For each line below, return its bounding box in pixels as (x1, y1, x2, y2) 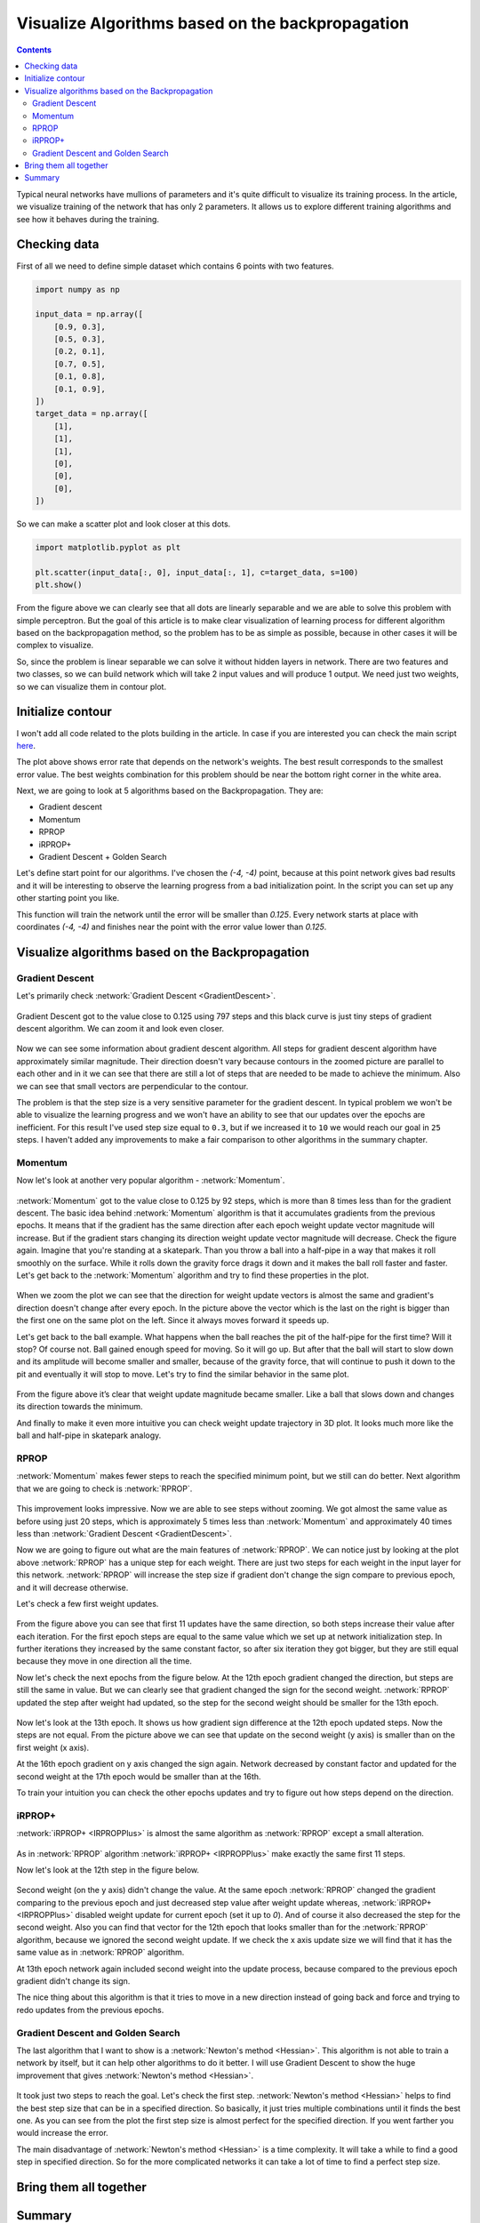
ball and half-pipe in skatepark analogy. (16, 1430, 162, 1441)
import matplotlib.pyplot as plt (35, 542, 181, 553)
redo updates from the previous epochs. (16, 2004, 164, 2015)
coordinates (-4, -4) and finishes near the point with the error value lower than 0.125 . (16, 921, 327, 932)
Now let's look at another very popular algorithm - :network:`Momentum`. (16, 1175, 285, 1186)
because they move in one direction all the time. (16, 1656, 193, 1666)
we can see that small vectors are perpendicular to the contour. (16, 1080, 249, 1091)
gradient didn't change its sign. (16, 1976, 131, 1986)
